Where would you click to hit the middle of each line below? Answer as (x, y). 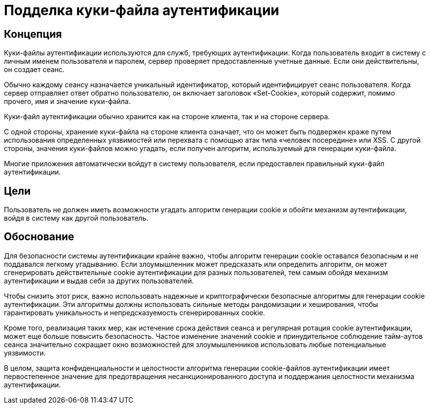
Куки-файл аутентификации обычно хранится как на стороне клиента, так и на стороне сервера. (167, 117)
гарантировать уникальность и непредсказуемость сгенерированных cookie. (134, 312)
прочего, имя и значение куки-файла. (67, 102)
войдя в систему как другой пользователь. (76, 218)
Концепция (33, 34)
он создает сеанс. (34, 70)
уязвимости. (25, 353)
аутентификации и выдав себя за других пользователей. (99, 280)
